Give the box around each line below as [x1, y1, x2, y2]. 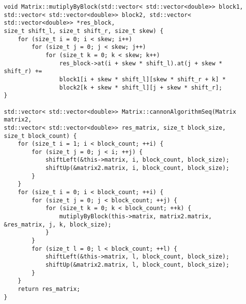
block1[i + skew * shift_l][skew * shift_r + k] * [59, 76, 226, 83]
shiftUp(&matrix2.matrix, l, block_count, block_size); [45, 261, 230, 268]
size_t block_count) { [4, 132, 77, 139]
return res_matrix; [17, 285, 80, 292]
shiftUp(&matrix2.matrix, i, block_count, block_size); [45, 165, 230, 172]
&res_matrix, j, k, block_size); [4, 221, 111, 228]
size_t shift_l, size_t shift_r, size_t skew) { [4, 27, 164, 34]
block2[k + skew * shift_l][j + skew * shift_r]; [59, 84, 223, 91]
